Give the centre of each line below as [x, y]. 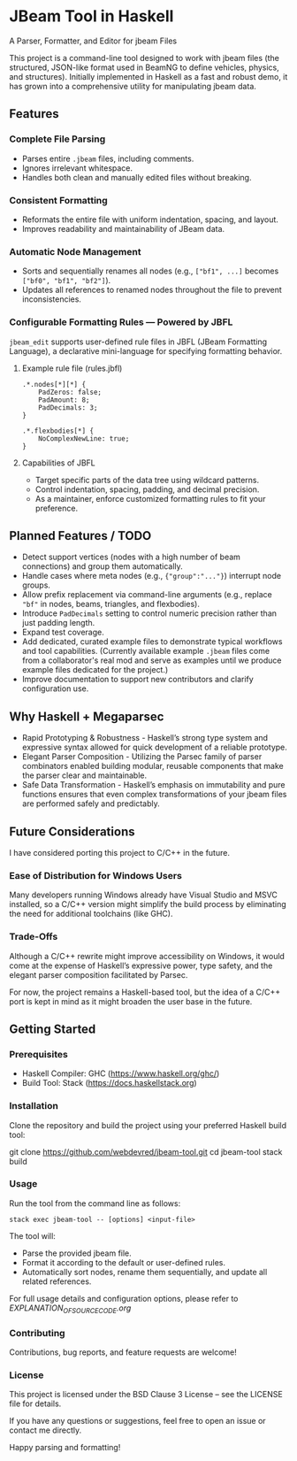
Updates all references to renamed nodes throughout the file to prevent [152, 290]
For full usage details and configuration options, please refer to [124, 1298]
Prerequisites [38, 1054]
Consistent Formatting [58, 200]
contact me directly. [46, 1430]
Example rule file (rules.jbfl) [72, 368]
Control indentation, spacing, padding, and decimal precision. [147, 489]
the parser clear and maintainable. [84, 775]
